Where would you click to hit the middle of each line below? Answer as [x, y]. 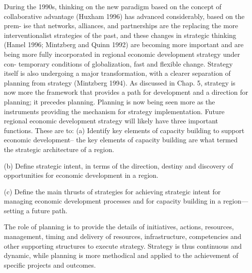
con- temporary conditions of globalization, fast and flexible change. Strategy [118, 63]
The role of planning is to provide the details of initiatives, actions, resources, [119, 227]
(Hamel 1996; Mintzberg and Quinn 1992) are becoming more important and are [124, 44]
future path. [50, 210]
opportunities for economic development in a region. [81, 175]
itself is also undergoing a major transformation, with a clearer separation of [117, 73]
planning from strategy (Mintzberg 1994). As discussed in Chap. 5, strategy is [120, 82]
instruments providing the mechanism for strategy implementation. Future [114, 111]
